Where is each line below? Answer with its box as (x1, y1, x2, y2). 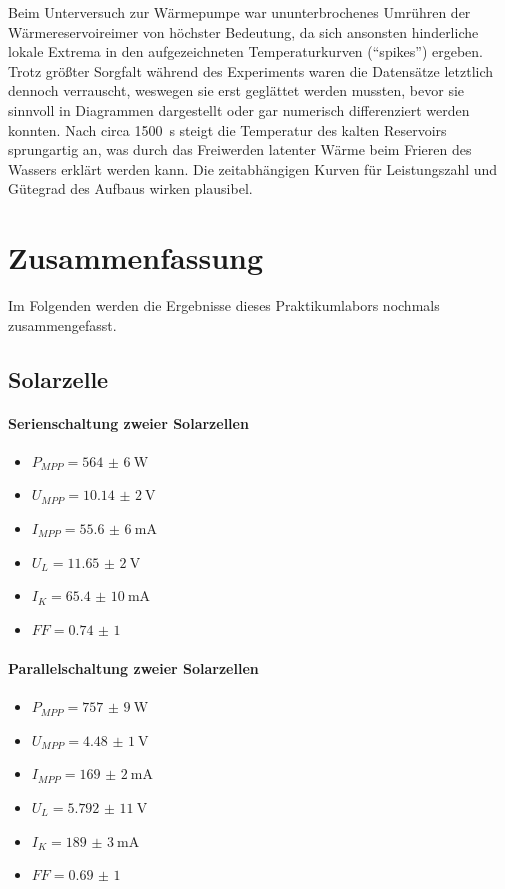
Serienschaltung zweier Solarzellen (8, 412, 249, 433)
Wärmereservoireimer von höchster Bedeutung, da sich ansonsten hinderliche (8, 21, 479, 42)
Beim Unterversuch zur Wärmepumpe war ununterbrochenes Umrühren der (8, 2, 471, 22)
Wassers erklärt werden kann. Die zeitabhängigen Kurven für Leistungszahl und (8, 158, 498, 179)
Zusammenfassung (8, 237, 264, 278)
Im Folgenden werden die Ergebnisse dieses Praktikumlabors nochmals (8, 295, 440, 316)
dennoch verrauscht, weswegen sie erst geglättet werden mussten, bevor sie (8, 80, 465, 101)
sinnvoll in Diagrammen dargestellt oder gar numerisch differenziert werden (8, 99, 470, 120)
